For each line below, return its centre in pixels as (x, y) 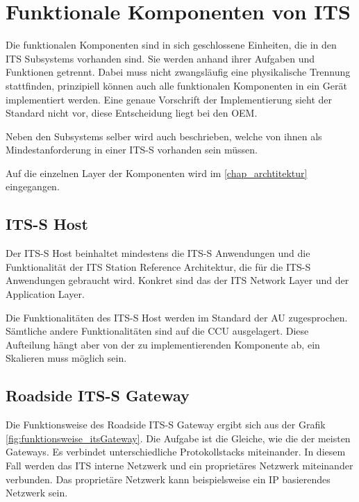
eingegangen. (33, 186)
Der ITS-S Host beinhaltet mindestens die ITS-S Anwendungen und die (158, 253)
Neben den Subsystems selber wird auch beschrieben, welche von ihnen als (164, 136)
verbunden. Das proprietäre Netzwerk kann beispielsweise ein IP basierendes (168, 479)
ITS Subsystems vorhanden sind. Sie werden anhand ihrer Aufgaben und (160, 58)
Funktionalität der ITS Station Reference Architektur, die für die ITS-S (158, 266)
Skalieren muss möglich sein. (66, 358)
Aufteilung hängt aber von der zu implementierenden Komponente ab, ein (163, 344)
